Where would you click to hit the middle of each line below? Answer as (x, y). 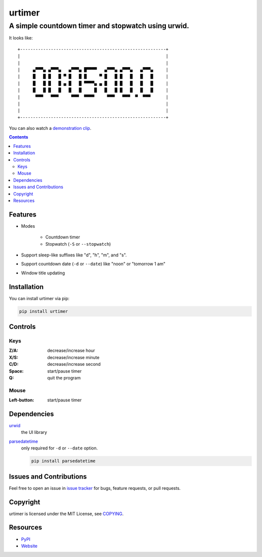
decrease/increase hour (71, 351)
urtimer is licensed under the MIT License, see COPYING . (66, 514)
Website (29, 546)
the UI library (34, 432)
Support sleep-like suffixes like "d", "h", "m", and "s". (74, 255)
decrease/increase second (74, 364)
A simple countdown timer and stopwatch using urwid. (99, 26)
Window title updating (43, 273)
